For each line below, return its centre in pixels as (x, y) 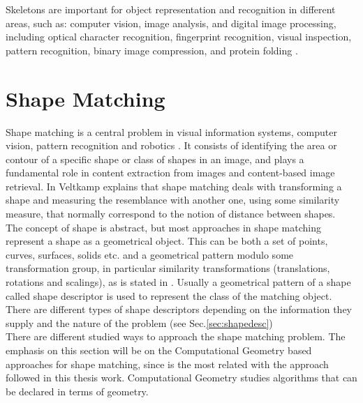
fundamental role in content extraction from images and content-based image (170, 173)
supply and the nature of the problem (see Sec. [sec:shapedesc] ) (139, 322)
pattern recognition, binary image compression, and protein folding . (152, 50)
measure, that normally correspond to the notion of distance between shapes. (171, 214)
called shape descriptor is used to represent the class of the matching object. (169, 295)
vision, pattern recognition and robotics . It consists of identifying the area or (171, 145)
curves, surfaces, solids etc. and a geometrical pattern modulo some (150, 254)
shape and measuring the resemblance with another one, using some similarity (173, 200)
